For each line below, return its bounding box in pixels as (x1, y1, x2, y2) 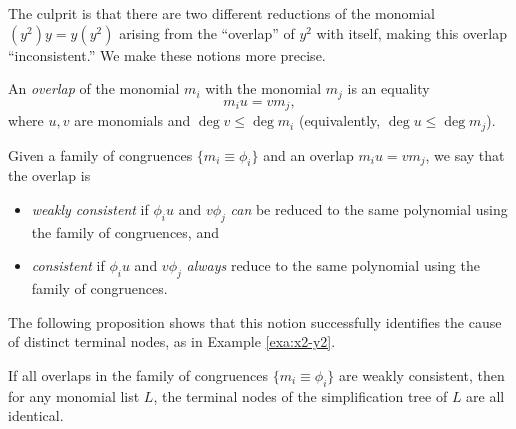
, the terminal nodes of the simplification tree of (153, 385, 448, 406)
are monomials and (74, 110, 191, 131)
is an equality (347, 78, 430, 99)
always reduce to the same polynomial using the (186, 255, 480, 276)
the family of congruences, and (31, 221, 219, 242)
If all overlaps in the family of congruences (8, 364, 269, 385)
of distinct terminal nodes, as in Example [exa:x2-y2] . (8, 331, 336, 352)
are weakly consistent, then (338, 364, 505, 385)
